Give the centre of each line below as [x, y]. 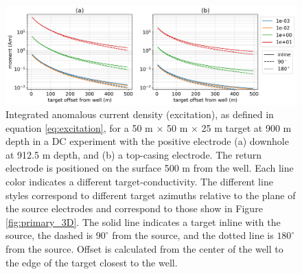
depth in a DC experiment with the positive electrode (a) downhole [147, 141]
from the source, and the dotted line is [193, 235]
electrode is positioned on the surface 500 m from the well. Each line [150, 168]
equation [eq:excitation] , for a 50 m [79, 127]
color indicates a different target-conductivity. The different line [139, 182]
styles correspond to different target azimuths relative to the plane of [151, 195]
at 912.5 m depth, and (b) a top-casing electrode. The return [134, 154]
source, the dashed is [49, 235]
